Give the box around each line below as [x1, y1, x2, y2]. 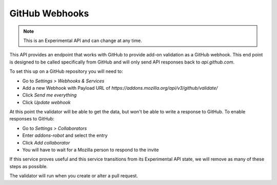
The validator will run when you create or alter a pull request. [9, 173, 138, 179]
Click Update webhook [22, 99, 71, 105]
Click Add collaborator [22, 139, 70, 146]
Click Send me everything [22, 92, 77, 98]
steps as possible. [9, 163, 48, 169]
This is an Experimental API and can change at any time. [23, 37, 142, 44]
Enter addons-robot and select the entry [22, 132, 108, 138]
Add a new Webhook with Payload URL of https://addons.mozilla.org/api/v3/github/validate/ [22, 85, 218, 91]
